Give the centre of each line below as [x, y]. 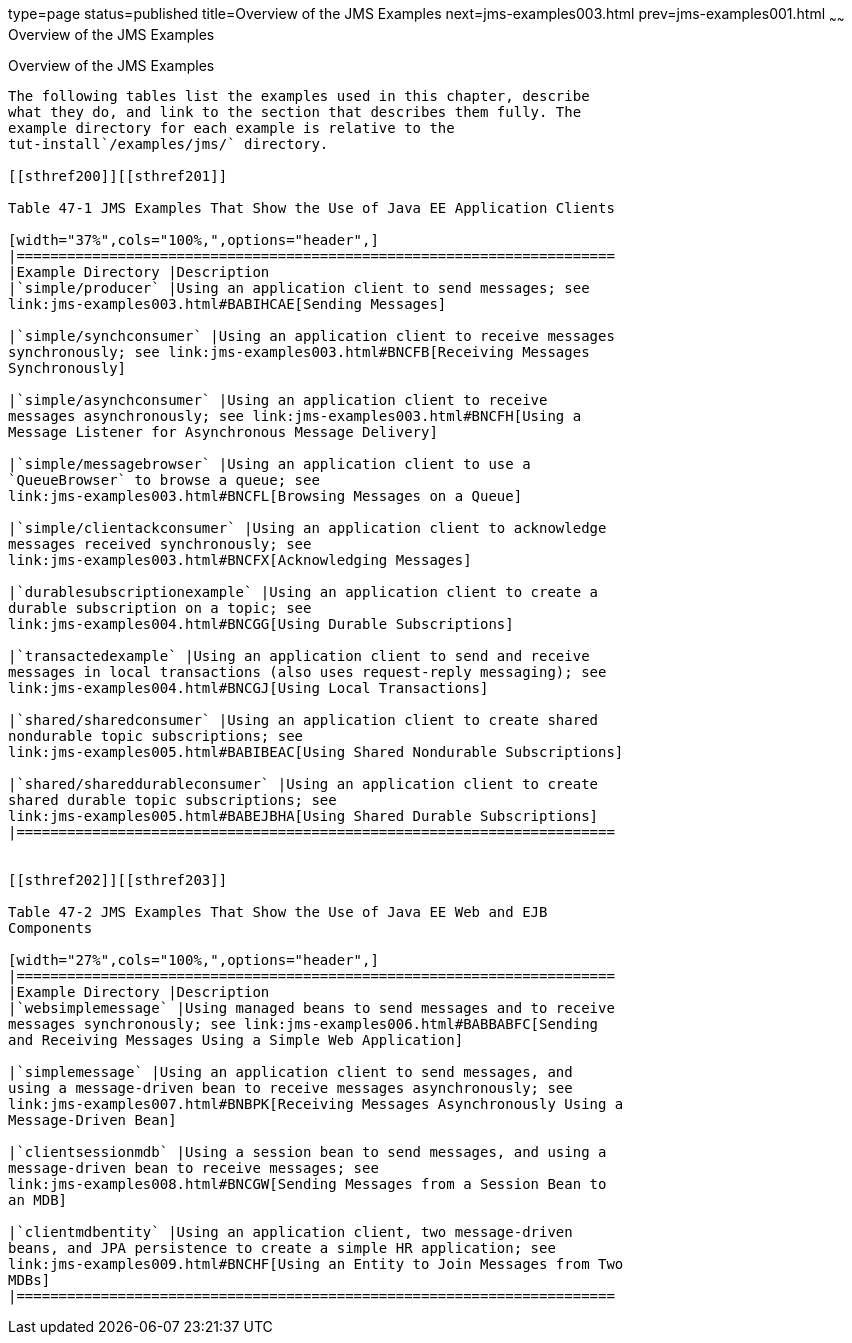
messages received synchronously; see [160, 543]
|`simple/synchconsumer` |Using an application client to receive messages [311, 335]
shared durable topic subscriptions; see [172, 799]
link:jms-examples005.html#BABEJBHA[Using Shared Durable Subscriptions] [303, 815]
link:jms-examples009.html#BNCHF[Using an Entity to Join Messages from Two [316, 1263]
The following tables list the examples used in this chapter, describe [299, 95]
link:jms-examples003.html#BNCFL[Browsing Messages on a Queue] [265, 495]
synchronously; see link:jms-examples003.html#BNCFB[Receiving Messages [299, 351]
